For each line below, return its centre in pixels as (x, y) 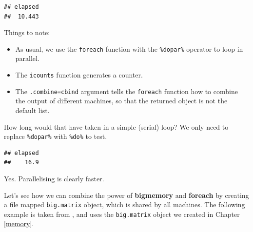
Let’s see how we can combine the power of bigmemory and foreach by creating (126, 195)
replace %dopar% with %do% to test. (56, 136)
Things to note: (27, 32)
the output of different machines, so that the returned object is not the (121, 101)
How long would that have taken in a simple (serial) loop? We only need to (116, 126)
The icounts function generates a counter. (79, 75)
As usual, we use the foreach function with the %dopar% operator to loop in (129, 48)
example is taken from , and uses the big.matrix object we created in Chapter (122, 214)
